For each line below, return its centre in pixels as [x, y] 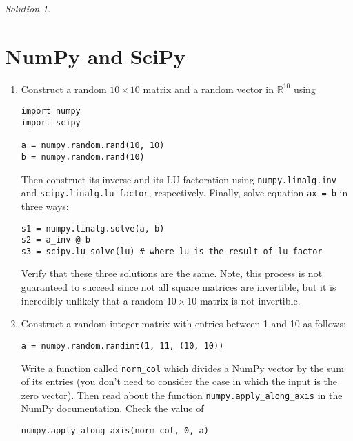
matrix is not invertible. [250, 300]
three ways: [45, 206]
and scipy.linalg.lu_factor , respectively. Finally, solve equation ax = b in [184, 193]
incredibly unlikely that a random [92, 300]
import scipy [51, 122]
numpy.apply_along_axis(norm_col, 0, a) [115, 431]
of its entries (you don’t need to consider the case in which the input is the [179, 381]
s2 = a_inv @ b [56, 240]
